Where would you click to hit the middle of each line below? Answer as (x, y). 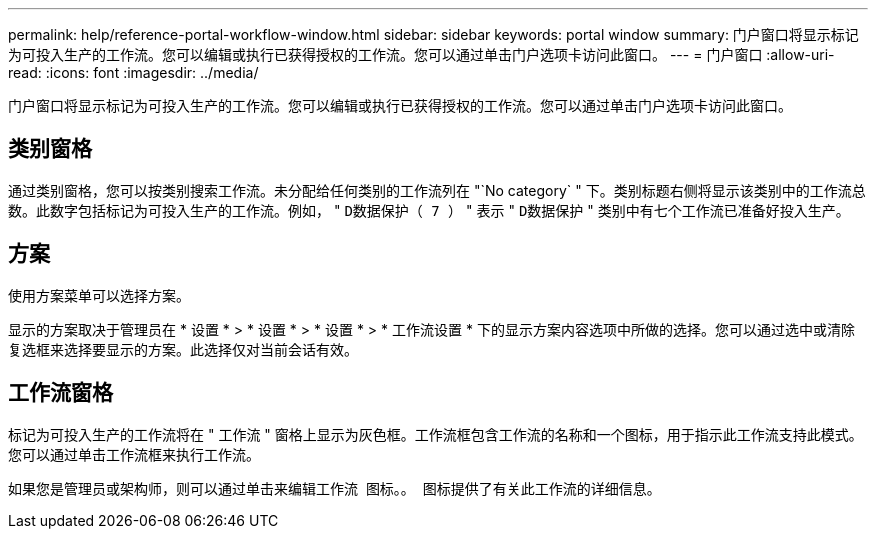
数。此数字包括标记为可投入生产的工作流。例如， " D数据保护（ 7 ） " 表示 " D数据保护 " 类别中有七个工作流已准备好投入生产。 (429, 210)
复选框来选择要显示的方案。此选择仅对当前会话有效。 (183, 349)
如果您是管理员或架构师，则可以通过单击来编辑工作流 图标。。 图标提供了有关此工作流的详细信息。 (334, 488)
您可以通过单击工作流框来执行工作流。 (134, 454)
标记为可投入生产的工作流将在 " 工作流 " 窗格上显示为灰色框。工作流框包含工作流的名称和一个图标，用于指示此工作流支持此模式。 (435, 434)
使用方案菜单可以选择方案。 (99, 295)
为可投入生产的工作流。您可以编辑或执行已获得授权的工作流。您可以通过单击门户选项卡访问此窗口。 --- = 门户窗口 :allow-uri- (421, 54)
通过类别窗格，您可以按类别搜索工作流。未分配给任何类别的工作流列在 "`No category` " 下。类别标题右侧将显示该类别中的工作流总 (437, 190)
